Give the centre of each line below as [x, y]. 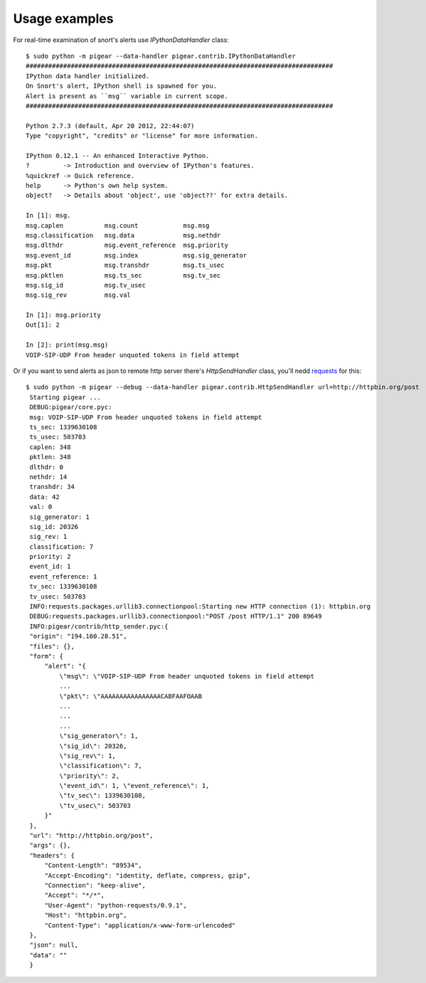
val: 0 [41, 507]
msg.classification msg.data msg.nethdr [123, 235]
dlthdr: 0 [47, 467]
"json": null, [54, 945]
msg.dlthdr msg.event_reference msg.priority [127, 245]
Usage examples [63, 19]
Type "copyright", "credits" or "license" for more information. [142, 136]
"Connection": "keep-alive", [95, 885]
